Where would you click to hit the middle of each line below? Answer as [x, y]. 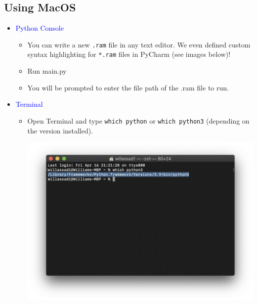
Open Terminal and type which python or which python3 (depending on [138, 120]
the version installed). [60, 130]
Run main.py [47, 71]
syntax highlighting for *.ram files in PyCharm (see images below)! [129, 54]
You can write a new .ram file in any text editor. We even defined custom [139, 44]
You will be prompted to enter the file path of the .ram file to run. [128, 87]
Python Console [40, 28]
